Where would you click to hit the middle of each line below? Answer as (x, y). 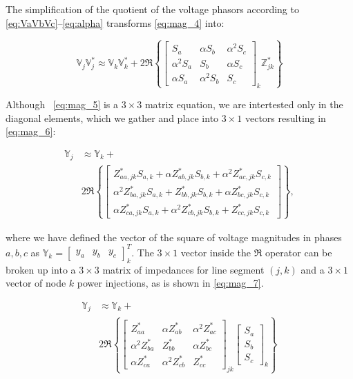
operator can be (298, 252)
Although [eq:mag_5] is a (62, 104)
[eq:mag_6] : (31, 131)
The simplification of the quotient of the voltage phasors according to (152, 9)
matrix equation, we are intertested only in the (244, 104)
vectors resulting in (285, 117)
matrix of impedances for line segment (183, 269)
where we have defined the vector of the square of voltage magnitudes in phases (174, 237)
